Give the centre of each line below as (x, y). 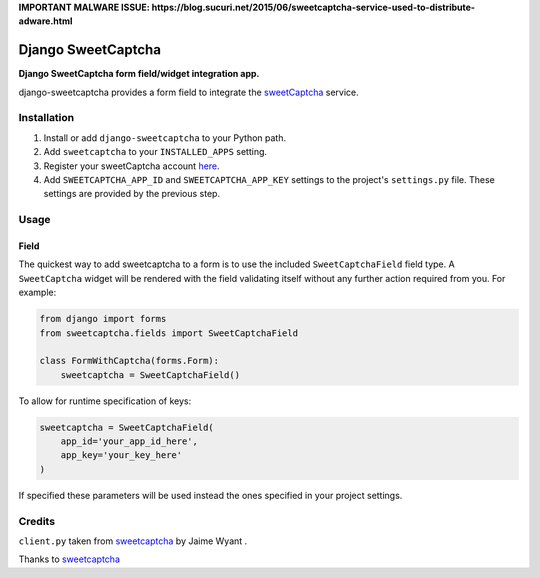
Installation (46, 118)
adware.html (45, 21)
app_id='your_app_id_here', (129, 441)
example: (37, 292)
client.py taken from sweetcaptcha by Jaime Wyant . (133, 541)
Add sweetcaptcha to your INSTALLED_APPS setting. (155, 152)
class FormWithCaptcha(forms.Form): (129, 361)
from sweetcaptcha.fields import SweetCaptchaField (169, 333)
